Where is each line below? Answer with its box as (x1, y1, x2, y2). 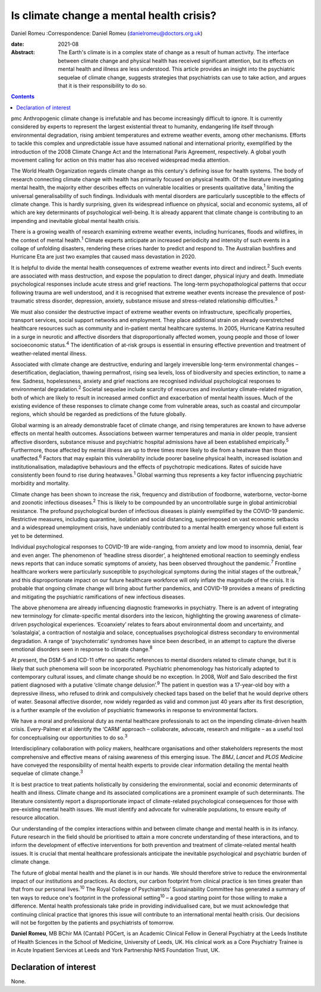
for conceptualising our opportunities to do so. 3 (11, 733, 128, 741)
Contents (11, 93, 35, 100)
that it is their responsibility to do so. (58, 82, 147, 89)
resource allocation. (11, 814, 60, 821)
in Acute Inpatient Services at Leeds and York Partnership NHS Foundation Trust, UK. (11, 947, 220, 954)
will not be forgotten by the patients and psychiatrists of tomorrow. (11, 919, 175, 926)
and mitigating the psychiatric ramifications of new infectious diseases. (11, 593, 185, 600)
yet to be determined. (11, 532, 64, 539)
